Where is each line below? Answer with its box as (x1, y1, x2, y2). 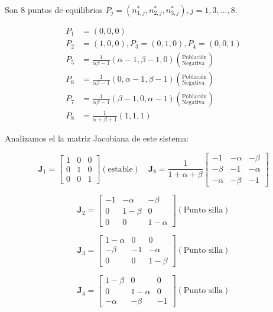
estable (108, 165, 133, 173)
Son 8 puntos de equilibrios (5, 4, 103, 15)
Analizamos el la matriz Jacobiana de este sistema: (5, 132, 189, 144)
